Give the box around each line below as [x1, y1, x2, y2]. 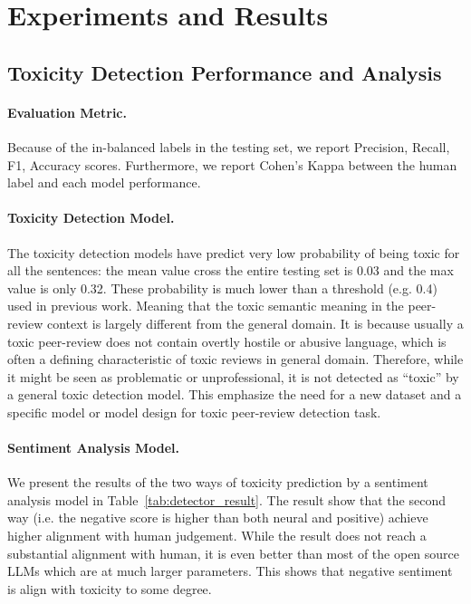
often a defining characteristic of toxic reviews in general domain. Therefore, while [7, 350, 464, 369]
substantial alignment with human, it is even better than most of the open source [7, 543, 460, 562]
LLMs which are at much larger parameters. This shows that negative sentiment [7, 561, 453, 580]
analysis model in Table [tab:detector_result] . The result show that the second [7, 490, 446, 509]
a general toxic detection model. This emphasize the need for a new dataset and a [7, 385, 462, 404]
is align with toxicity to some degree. [7, 579, 212, 598]
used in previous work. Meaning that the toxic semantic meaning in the [7, 296, 404, 315]
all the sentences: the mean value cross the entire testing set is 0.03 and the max [7, 261, 454, 280]
